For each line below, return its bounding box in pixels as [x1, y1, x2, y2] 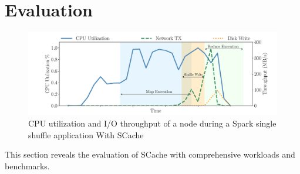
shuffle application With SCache [28, 128, 144, 141]
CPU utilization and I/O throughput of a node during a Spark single [28, 117, 277, 129]
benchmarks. [5, 159, 50, 172]
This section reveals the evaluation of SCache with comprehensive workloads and [5, 148, 295, 161]
